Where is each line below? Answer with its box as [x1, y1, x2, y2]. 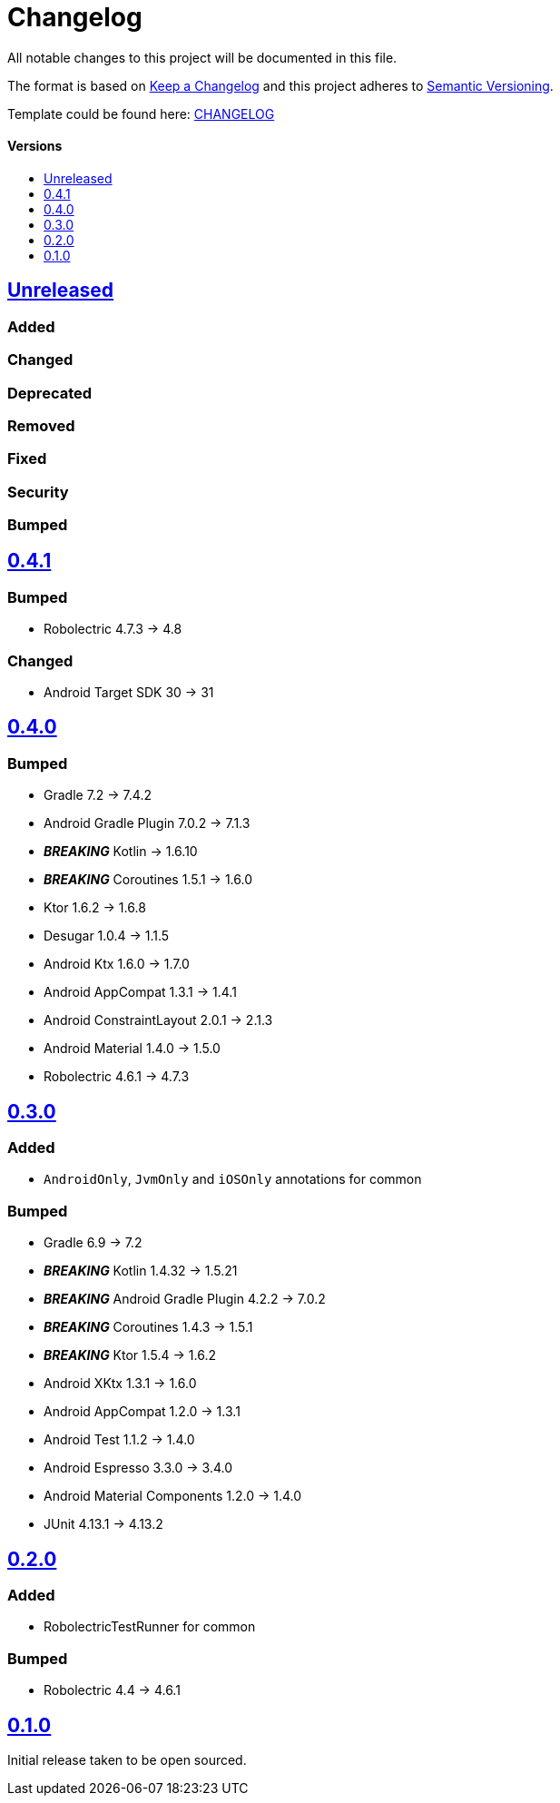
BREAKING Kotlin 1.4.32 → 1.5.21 [44, 1263, 238, 1279]
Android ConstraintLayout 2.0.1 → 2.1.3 [44, 1012, 273, 1029]
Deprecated [7, 383, 93, 402]
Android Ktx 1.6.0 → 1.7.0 [44, 956, 190, 972]
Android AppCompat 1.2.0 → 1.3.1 [44, 1404, 241, 1420]
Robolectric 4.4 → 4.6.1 [44, 1682, 181, 1699]
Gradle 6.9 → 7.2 [44, 1235, 142, 1251]
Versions [7, 138, 63, 154]
